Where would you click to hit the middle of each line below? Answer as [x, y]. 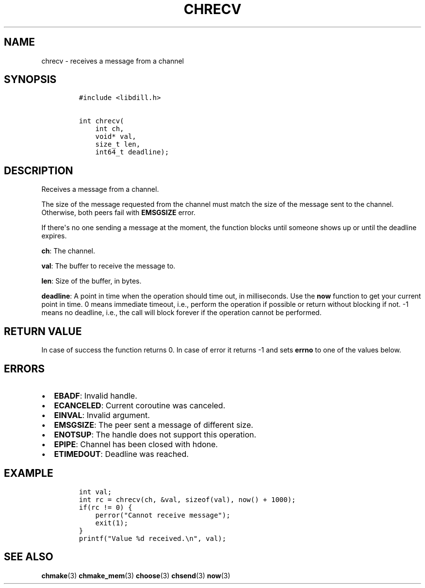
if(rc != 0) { [106, 507]
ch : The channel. [68, 251]
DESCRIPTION [39, 170]
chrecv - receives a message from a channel [113, 61]
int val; [95, 492]
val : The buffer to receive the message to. [108, 266]
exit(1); [112, 523]
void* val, [116, 137]
